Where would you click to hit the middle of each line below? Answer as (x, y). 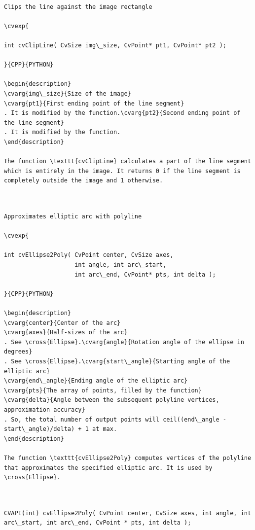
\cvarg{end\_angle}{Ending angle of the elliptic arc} (96, 381)
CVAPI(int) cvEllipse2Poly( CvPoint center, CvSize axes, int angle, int (128, 513)
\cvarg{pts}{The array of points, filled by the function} (103, 390)
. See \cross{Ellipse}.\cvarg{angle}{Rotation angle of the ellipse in (124, 342)
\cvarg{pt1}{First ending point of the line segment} (94, 103)
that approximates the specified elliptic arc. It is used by (108, 468)
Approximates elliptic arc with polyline (73, 217)
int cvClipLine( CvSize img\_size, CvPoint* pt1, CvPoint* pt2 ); (115, 45)
